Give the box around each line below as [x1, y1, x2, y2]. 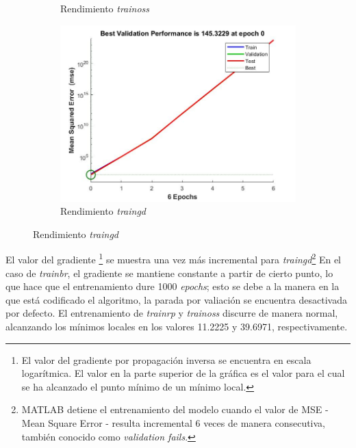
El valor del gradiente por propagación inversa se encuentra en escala [21, 352, 311, 367]
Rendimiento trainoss [60, 1, 150, 15]
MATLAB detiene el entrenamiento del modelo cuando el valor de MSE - [21, 402, 329, 417]
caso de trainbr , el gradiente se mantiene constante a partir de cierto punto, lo [5, 265, 333, 280]
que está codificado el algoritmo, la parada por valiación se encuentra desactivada [5, 292, 347, 306]
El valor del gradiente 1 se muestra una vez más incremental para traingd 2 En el [5, 250, 341, 267]
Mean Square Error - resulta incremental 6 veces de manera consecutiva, [21, 415, 326, 430]
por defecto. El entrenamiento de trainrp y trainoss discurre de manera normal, [5, 306, 338, 320]
